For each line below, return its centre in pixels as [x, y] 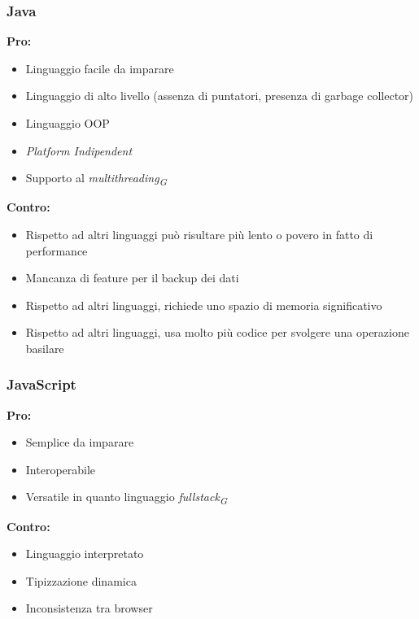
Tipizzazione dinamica [81, 580]
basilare [45, 348]
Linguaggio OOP [68, 123]
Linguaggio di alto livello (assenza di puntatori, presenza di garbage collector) [220, 96]
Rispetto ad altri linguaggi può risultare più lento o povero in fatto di [199, 234]
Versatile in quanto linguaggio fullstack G [126, 498]
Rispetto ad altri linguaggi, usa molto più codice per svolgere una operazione [217, 332]
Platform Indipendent [79, 150]
